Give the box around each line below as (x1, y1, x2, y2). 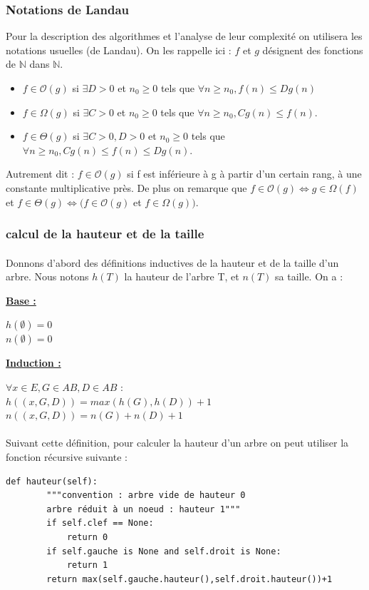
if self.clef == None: (46, 518, 154, 529)
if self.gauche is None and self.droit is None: (46, 546, 281, 556)
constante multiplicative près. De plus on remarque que (6, 180, 247, 195)
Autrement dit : (6, 166, 75, 181)
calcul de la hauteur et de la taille (6, 225, 204, 243)
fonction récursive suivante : (6, 449, 128, 464)
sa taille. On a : (275, 269, 343, 284)
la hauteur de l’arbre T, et (124, 269, 239, 284)
